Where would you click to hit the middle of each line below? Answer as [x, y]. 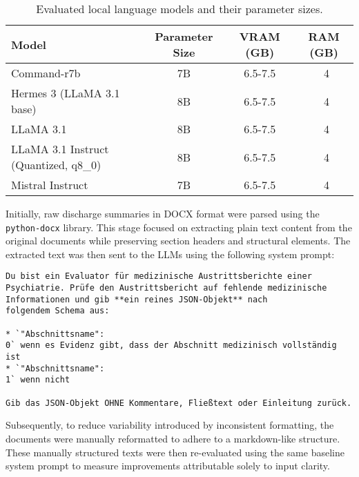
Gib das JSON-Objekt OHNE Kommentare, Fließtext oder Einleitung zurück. [179, 403]
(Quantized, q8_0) [56, 165]
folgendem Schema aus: [58, 311]
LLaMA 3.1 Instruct [60, 149]
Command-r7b [46, 73]
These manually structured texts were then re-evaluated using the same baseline [175, 452]
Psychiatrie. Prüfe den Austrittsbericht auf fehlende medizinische [166, 288]
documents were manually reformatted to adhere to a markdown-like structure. [173, 438]
